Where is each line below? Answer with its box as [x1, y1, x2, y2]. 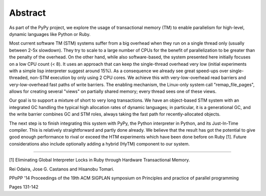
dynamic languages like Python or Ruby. [9, 31, 91, 37]
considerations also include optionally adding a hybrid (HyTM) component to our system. [9, 140, 190, 147]
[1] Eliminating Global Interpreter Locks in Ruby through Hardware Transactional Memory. [9, 157, 190, 163]
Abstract [9, 7, 46, 18]
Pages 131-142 [9, 184, 39, 190]
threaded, [9, 75, 29, 81]
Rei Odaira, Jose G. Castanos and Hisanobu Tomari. [9, 166, 114, 172]
